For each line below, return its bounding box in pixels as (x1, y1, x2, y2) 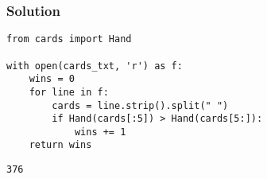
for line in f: (29, 86, 109, 98)
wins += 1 (74, 126, 126, 138)
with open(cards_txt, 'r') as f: (6, 60, 183, 72)
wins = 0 (29, 73, 75, 85)
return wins (29, 139, 92, 151)
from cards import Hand (6, 33, 132, 45)
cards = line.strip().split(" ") (52, 99, 229, 111)
